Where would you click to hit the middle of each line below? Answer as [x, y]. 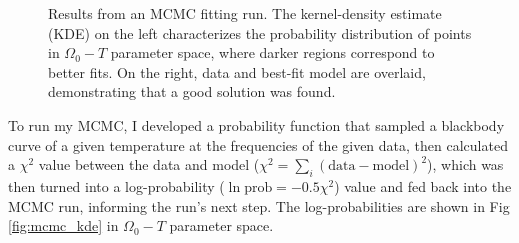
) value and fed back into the [423, 185]
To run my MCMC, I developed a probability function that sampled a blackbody [256, 124]
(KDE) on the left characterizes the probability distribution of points [260, 32]
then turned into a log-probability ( [116, 185]
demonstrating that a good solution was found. [192, 91]
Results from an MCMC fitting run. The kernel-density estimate [245, 13]
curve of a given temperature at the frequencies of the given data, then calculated [258, 144]
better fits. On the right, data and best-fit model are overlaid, [237, 71]
